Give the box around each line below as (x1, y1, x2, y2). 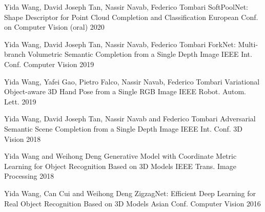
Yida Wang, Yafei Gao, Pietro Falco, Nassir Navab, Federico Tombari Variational (4, 76, 260, 87)
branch (4, 49, 26, 59)
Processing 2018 (4, 171, 54, 181)
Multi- (238, 38, 258, 49)
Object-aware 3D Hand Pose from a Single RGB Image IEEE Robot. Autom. (4, 86, 246, 97)
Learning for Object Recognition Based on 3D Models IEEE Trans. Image (4, 160, 236, 171)
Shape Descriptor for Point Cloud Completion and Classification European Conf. (4, 11, 258, 22)
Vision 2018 (4, 133, 41, 144)
